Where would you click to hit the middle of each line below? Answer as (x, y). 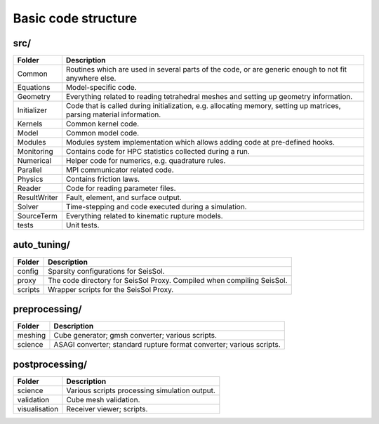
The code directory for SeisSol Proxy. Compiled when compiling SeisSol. (168, 280)
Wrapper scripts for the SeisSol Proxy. (111, 289)
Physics (30, 179)
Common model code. (102, 133)
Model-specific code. (101, 88)
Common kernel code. (102, 124)
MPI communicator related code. (120, 170)
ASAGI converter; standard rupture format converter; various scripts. (167, 345)
